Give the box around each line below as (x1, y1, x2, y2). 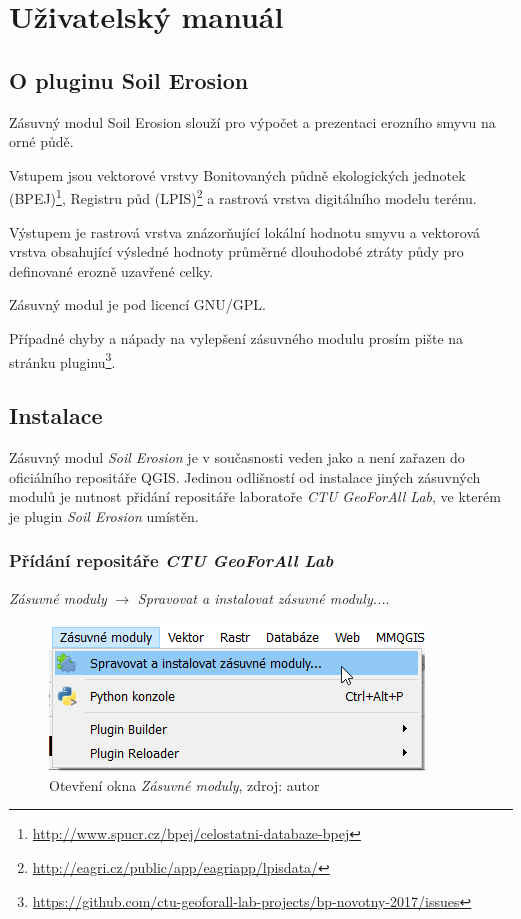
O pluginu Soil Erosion (9, 64, 249, 95)
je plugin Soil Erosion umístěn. (9, 505, 199, 526)
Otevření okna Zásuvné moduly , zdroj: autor (49, 774, 320, 795)
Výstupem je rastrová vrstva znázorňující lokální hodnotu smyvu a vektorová (9, 221, 481, 242)
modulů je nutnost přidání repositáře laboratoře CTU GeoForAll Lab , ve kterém (9, 486, 501, 507)
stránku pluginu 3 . (9, 348, 116, 372)
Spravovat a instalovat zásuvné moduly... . (137, 587, 390, 608)
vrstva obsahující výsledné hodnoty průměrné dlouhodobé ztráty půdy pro (9, 241, 464, 262)
